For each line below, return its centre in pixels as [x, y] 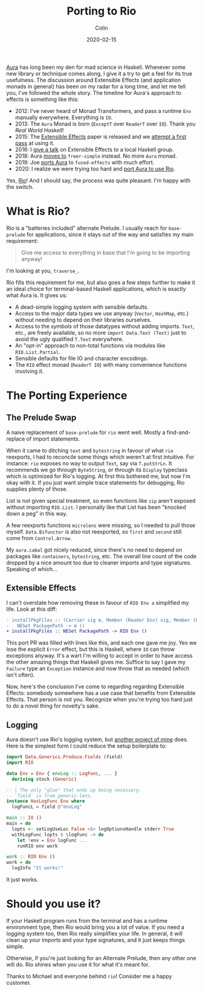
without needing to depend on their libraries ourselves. [83, 320]
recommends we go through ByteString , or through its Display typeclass [97, 470]
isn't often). [21, 675]
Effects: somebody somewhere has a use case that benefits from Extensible [101, 693]
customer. [19, 983]
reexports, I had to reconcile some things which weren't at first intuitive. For [100, 457]
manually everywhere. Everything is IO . [64, 117]
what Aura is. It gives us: [37, 295]
